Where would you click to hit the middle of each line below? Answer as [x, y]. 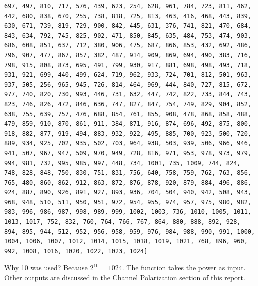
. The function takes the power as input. [184, 268]
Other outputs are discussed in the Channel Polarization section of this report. [125, 278]
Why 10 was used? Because [46, 268]
